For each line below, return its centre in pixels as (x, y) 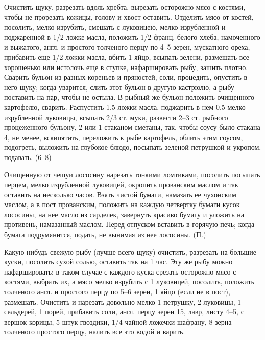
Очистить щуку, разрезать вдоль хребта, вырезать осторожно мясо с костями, (125, 7)
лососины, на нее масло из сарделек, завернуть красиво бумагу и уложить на (124, 214)
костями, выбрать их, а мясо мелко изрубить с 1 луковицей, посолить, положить (129, 281)
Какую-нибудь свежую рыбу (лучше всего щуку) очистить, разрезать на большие (130, 251)
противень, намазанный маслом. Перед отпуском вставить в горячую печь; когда (129, 224)
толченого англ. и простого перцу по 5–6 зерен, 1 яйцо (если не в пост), (117, 292)
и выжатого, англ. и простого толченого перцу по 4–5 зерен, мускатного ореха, (127, 47)
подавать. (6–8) (28, 157)
